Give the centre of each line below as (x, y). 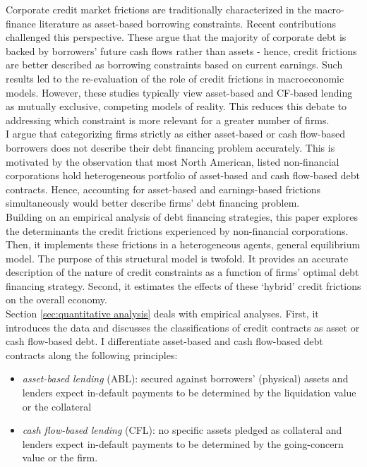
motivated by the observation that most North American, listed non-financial (173, 161)
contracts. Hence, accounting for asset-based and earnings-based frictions (163, 189)
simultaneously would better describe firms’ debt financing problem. (153, 203)
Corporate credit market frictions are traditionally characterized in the (158, 9)
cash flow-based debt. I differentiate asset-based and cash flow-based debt (164, 341)
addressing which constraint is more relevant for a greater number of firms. (168, 120)
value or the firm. (60, 457)
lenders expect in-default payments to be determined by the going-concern (183, 443)
